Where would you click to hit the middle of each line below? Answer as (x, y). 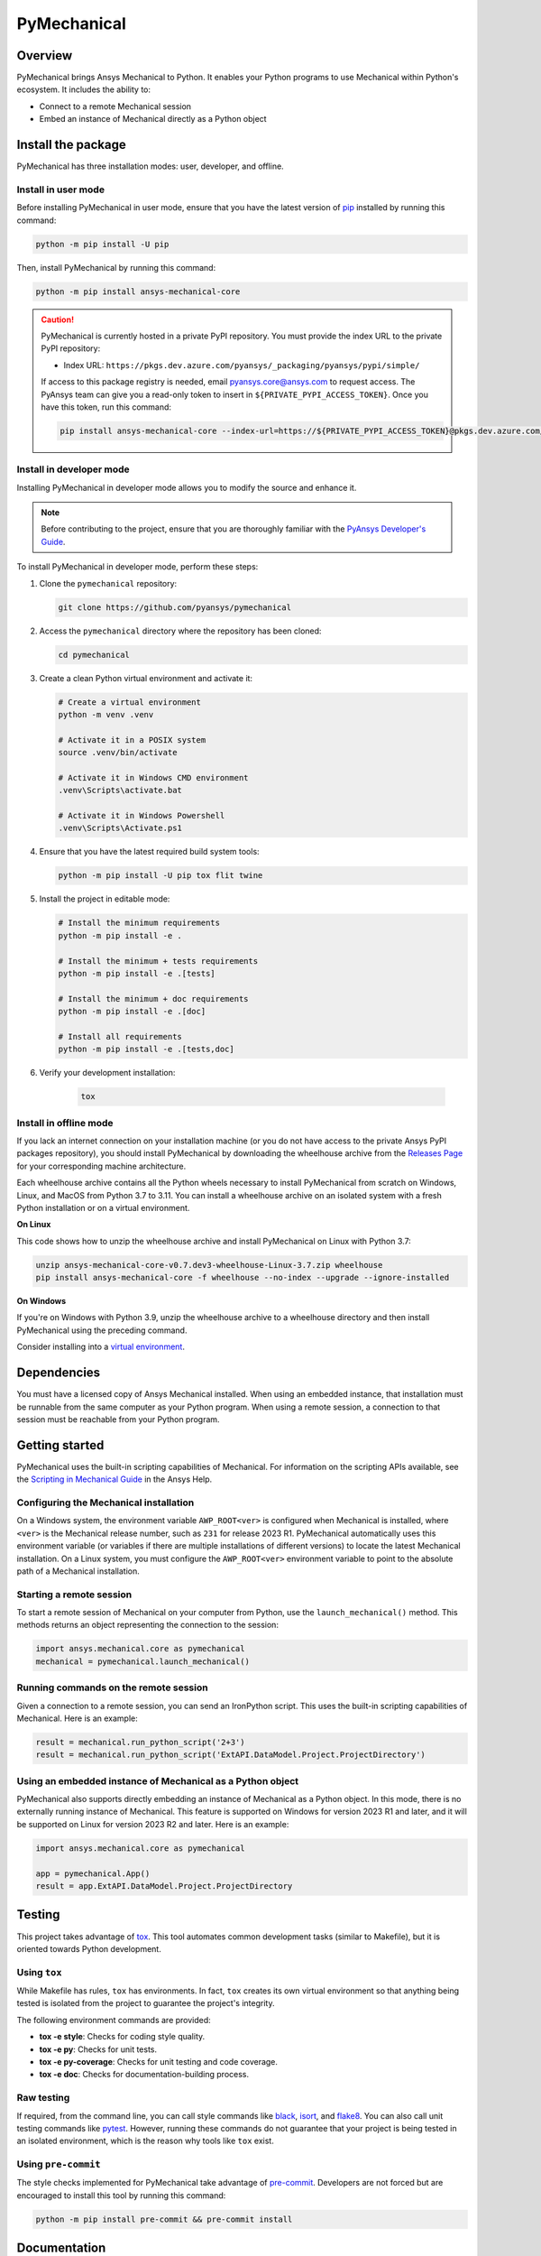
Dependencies (59, 1373)
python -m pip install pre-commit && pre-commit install (164, 2219)
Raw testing (43, 2098)
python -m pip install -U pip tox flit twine (160, 876)
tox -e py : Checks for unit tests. (98, 2049)
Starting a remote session (74, 1595)
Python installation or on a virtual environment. (103, 1207)
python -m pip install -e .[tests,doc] (146, 1049)
